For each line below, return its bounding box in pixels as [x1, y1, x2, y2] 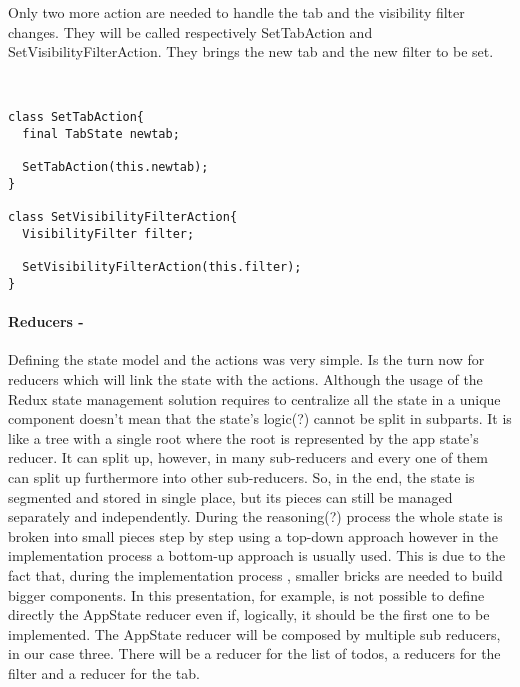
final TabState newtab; [22, 127, 180, 142]
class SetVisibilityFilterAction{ [8, 210, 238, 225]
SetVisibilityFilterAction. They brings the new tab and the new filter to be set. [8, 41, 494, 62]
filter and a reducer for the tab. [8, 662, 200, 683]
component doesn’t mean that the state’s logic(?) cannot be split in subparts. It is [8, 408, 512, 429]
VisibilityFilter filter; [22, 226, 195, 241]
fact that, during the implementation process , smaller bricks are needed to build [8, 564, 503, 585]
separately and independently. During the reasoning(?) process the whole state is [8, 506, 503, 527]
